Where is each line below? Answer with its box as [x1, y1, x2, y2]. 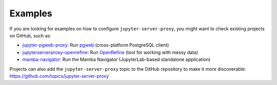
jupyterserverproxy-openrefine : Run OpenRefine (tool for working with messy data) [22, 49, 199, 55]
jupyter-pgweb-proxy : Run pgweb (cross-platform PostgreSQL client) [22, 42, 169, 48]
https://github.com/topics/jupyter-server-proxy [9, 73, 109, 79]
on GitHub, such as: [9, 32, 51, 38]
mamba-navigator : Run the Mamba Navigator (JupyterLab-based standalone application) [22, 56, 211, 62]
